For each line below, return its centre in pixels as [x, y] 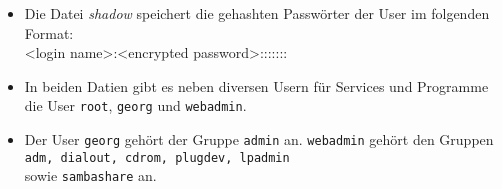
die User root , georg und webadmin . [135, 105]
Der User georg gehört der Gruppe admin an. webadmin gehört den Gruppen [259, 139]
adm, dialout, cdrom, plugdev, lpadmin [157, 157]
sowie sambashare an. [90, 175]
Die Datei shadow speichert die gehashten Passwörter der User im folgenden [257, 13]
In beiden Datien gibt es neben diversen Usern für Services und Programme [256, 85]
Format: [49, 32]
